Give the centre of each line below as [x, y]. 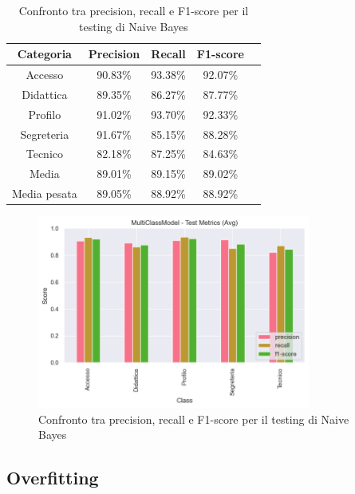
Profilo [45, 114]
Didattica [45, 94]
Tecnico [45, 154]
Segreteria [45, 134]
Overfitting [53, 478]
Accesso [45, 75]
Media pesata [45, 194]
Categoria [44, 54]
